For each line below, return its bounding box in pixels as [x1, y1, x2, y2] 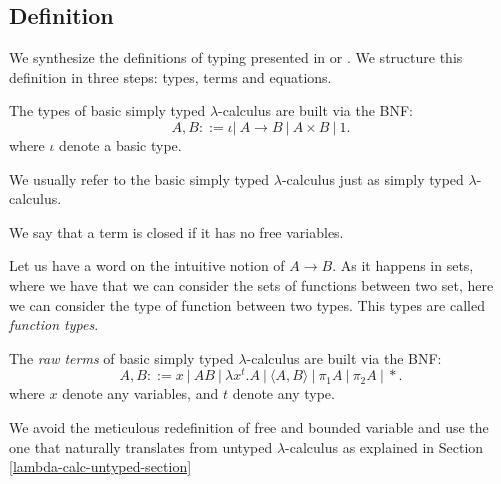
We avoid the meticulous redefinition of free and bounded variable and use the [9, 417, 489, 437]
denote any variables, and [62, 383, 219, 404]
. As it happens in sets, [332, 255, 474, 276]
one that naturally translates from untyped [9, 436, 273, 457]
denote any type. [232, 383, 335, 404]
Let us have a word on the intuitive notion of [9, 255, 285, 276]
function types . [9, 314, 99, 335]
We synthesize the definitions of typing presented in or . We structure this [9, 47, 463, 68]
